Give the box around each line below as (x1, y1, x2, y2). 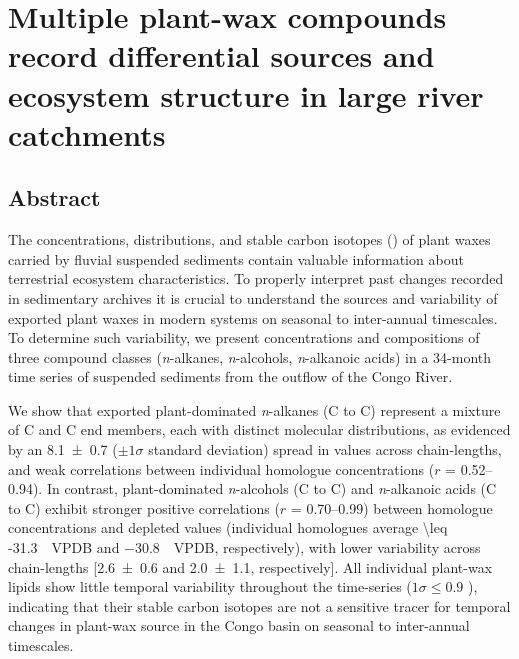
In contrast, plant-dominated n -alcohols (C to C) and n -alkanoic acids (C (46, 478, 497, 499)
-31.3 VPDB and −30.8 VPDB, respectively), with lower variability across (8, 537, 481, 558)
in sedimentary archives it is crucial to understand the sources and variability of (8, 287, 498, 308)
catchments (8, 113, 166, 154)
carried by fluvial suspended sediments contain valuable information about (8, 248, 464, 269)
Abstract (8, 182, 101, 213)
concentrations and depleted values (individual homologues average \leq (8, 517, 448, 538)
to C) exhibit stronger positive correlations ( (8, 497, 280, 518)
